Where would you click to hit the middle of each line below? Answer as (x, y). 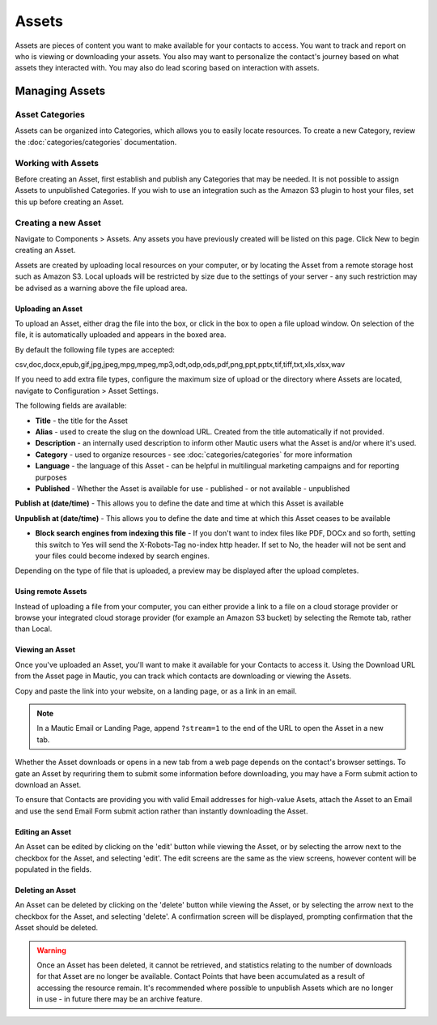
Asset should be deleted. (57, 928)
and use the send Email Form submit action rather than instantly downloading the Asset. (161, 811)
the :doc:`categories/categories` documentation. (96, 142)
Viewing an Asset (45, 650)
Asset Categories (50, 115)
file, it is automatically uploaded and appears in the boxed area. (121, 335)
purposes (51, 477)
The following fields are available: (71, 406)
